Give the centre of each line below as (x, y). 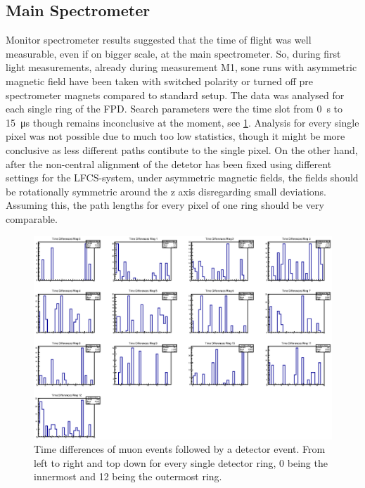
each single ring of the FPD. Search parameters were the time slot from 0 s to (174, 109)
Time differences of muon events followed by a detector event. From (180, 449)
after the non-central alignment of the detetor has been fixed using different (169, 163)
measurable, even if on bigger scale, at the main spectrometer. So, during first (173, 53)
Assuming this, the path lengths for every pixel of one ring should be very (165, 205)
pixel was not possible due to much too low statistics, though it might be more (175, 136)
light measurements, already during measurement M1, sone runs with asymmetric (181, 67)
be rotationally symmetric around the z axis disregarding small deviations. (166, 191)
